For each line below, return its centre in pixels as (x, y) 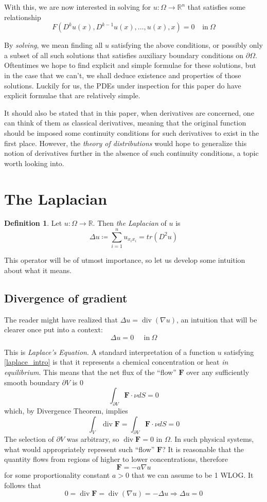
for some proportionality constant (57, 475)
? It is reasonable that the (203, 449)
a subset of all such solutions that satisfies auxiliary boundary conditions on (124, 55)
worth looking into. (34, 163)
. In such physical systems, (212, 439)
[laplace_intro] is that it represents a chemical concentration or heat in (116, 362)
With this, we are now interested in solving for (78, 7)
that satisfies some (217, 7)
